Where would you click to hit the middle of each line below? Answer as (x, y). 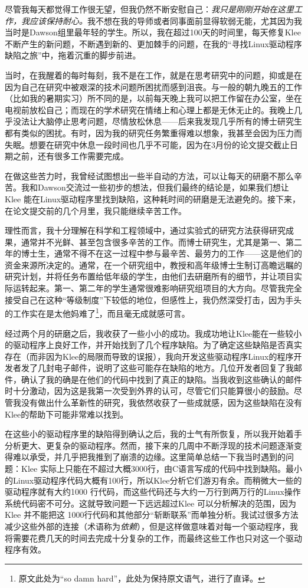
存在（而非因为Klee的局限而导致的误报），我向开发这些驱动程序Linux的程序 (149, 356)
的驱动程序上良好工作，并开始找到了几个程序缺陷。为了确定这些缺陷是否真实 (153, 345)
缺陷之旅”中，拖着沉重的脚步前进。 (73, 55)
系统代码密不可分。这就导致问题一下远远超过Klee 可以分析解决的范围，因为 (150, 503)
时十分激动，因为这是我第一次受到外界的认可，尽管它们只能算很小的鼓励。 (149, 391)
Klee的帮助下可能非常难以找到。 (67, 414)
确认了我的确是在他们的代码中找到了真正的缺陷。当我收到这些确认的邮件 (161, 379)
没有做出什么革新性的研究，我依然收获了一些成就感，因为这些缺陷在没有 (161, 403)
